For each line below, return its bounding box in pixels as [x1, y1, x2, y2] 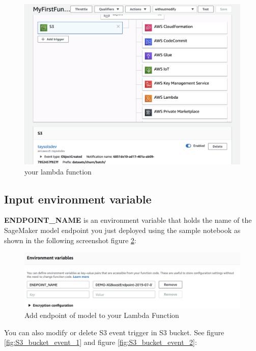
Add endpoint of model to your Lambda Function [24, 310, 179, 320]
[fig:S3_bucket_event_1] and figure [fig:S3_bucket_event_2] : [4, 337, 197, 347]
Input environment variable [4, 191, 152, 207]
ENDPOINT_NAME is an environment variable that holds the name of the [4, 215, 252, 225]
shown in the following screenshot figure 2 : [4, 235, 136, 245]
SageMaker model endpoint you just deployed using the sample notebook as [4, 225, 241, 236]
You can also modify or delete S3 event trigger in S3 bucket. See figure [4, 327, 224, 337]
